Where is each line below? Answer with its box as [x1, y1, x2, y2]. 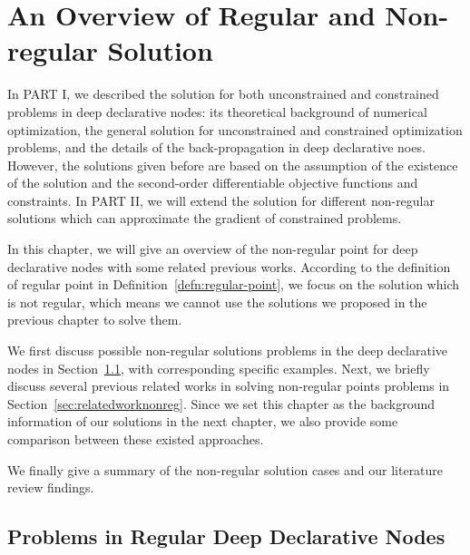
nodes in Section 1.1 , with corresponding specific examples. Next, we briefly [7, 358, 430, 377]
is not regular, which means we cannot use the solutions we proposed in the [7, 292, 427, 311]
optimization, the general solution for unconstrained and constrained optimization [7, 120, 463, 139]
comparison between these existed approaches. [7, 430, 264, 448]
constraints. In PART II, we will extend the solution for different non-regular [7, 190, 436, 209]
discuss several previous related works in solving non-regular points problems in [7, 376, 450, 395]
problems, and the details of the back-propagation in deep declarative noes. [7, 138, 426, 157]
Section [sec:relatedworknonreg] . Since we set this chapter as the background [7, 394, 436, 413]
